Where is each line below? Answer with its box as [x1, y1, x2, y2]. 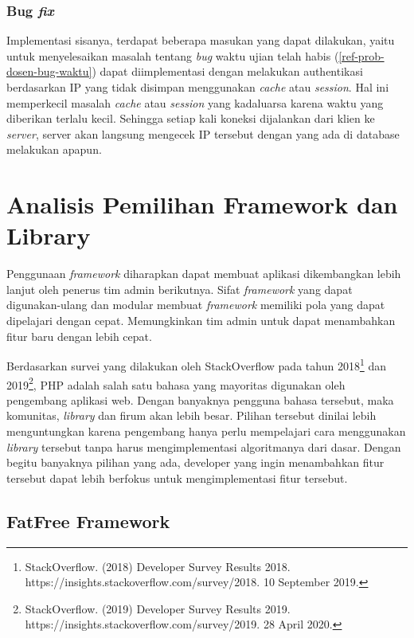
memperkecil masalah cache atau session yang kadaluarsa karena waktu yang [6, 94, 384, 111]
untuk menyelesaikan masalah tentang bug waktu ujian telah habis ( [6, 47, 339, 64]
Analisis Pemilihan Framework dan [6, 188, 398, 221]
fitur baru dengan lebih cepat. [6, 327, 152, 344]
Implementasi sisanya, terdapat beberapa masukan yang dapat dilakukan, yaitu [6, 32, 395, 49]
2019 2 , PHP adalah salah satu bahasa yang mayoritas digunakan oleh [6, 374, 346, 393]
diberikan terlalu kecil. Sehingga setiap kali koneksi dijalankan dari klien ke [6, 110, 375, 127]
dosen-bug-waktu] [6, 63, 92, 80]
